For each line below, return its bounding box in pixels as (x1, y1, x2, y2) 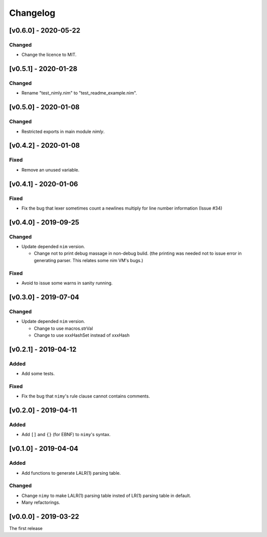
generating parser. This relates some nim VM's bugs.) (34, 257, 143, 263)
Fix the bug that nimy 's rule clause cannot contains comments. (21, 393, 150, 399)
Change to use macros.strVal (34, 325, 93, 331)
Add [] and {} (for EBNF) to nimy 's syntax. (21, 432, 111, 438)
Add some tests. (21, 371, 55, 377)
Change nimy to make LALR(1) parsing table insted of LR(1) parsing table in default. (21, 492, 191, 498)
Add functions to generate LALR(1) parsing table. (21, 470, 121, 476)
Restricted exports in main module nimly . (21, 129, 105, 134)
